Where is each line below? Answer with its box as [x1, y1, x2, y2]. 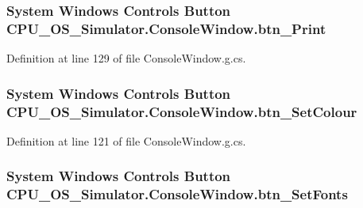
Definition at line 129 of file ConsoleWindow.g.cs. [6, 50, 246, 66]
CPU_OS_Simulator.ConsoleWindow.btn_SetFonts [6, 184, 348, 204]
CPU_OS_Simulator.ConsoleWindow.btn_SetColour [6, 101, 357, 121]
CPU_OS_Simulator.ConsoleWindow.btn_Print [6, 18, 326, 38]
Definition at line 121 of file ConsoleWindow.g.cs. [6, 132, 246, 149]
